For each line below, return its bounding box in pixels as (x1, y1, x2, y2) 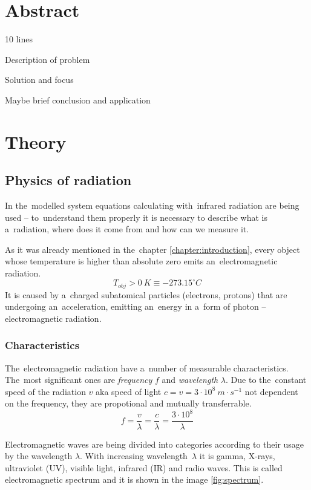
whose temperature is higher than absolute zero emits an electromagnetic (5, 255, 278, 267)
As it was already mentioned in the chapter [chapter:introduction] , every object (5, 243, 300, 255)
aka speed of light (96, 385, 162, 397)
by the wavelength (5, 449, 73, 462)
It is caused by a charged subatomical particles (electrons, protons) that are (5, 288, 287, 301)
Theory (5, 129, 67, 154)
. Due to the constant (226, 373, 307, 386)
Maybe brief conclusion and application (5, 93, 151, 106)
